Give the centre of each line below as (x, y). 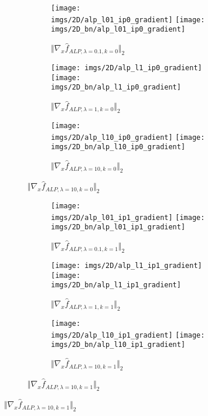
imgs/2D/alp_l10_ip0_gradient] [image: (128, 137)
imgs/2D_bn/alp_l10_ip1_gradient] (118, 345)
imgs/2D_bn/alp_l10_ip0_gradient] (118, 147)
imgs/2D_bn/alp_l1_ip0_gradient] (116, 87)
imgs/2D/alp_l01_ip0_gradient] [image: (128, 20)
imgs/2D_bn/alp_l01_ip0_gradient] (118, 30)
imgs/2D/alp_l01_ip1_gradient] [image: (128, 217)
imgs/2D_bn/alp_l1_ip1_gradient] (116, 285)
